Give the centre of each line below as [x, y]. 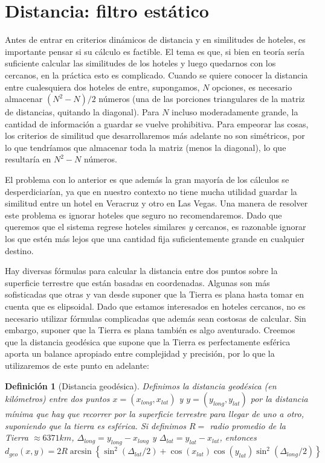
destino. [19, 250]
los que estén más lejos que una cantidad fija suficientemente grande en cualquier [155, 239]
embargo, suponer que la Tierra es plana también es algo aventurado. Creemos [150, 330]
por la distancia [279, 399]
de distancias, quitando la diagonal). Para [82, 112]
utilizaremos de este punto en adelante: [77, 365]
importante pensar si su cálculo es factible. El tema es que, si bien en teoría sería [155, 51]
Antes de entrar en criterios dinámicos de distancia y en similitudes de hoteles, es [155, 40]
